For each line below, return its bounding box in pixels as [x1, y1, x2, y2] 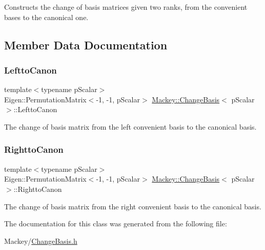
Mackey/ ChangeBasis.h [4, 235, 77, 246]
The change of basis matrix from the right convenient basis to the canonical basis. [4, 201, 261, 211]
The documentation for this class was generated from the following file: [4, 218, 227, 229]
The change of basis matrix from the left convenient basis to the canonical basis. [4, 121, 257, 132]
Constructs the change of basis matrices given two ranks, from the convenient [4, 2, 248, 12]
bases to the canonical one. [4, 11, 89, 22]
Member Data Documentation [4, 37, 168, 52]
